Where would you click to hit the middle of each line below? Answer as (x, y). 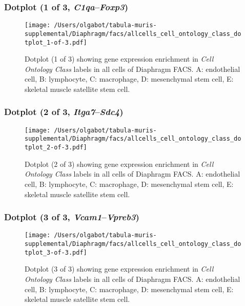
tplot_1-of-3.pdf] (56, 42)
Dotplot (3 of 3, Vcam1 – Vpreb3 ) (72, 217)
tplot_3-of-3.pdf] (56, 252)
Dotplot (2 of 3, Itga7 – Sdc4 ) (64, 112)
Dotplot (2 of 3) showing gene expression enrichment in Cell (119, 164)
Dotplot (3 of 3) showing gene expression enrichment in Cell (119, 269)
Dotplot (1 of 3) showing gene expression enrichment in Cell (119, 59)
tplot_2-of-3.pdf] (56, 148)
